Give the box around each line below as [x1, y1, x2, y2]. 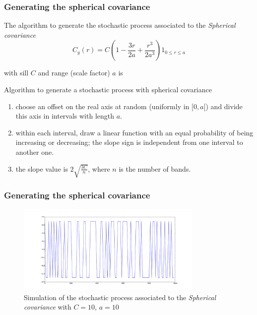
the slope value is [15, 163, 68, 174]
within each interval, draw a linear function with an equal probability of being [15, 127, 254, 137]
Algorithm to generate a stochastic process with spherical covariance [4, 84, 212, 94]
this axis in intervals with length [15, 111, 115, 121]
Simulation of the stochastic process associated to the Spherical [24, 292, 216, 302]
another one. [15, 146, 54, 157]
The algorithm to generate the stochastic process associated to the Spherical [4, 20, 236, 30]
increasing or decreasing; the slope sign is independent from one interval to [15, 137, 243, 147]
